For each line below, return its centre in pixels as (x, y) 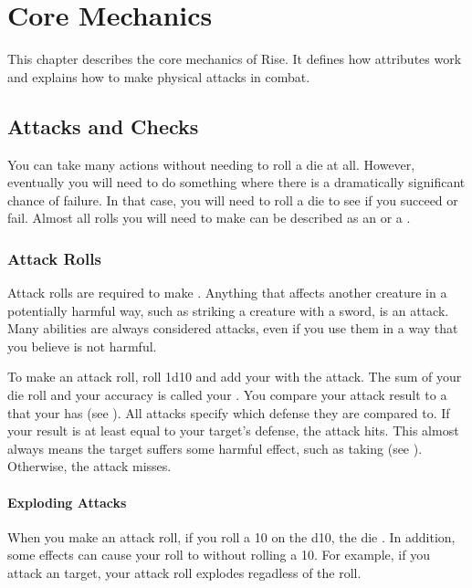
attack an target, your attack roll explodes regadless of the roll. (184, 573)
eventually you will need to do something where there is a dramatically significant (236, 182)
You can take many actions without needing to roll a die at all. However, (211, 164)
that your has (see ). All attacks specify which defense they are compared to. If (229, 412)
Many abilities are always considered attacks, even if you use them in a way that (233, 328)
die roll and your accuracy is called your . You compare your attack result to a (227, 395)
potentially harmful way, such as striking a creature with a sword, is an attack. (228, 310)
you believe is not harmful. (82, 346)
